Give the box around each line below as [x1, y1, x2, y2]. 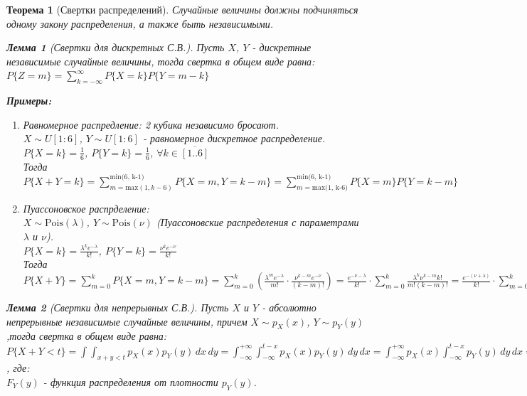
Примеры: [6, 93, 52, 108]
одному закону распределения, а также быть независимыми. [6, 16, 274, 31]
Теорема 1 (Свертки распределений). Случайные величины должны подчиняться [6, 2, 358, 16]
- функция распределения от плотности [43, 374, 218, 389]
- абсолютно [262, 300, 316, 315]
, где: [6, 360, 30, 375]
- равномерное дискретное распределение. [142, 131, 326, 146]
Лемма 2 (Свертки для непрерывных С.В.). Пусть [6, 300, 229, 315]
